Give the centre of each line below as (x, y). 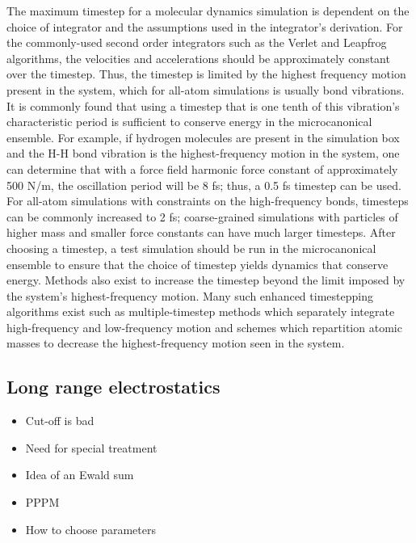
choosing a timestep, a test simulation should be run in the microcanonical (191, 248)
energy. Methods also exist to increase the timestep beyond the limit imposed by (206, 280)
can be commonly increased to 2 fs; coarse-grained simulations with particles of (202, 216)
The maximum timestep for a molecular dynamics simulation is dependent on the (208, 11)
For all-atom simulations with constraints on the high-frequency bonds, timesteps (208, 201)
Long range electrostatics (113, 387)
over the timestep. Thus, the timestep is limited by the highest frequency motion (206, 74)
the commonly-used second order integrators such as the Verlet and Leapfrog (197, 42)
